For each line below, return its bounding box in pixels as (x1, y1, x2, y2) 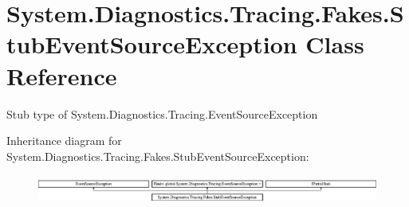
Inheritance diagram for (6, 132, 122, 149)
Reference (6, 59, 117, 92)
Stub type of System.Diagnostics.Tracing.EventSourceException (6, 105, 318, 122)
